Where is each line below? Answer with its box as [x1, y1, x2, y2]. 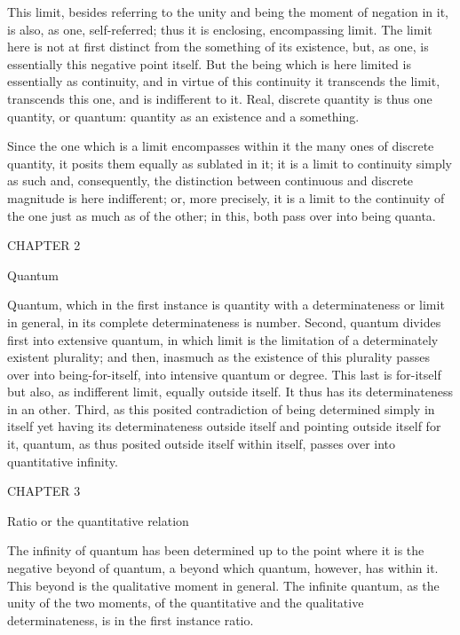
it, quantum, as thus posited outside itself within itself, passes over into [7, 435, 396, 453]
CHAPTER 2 [7, 236, 81, 255]
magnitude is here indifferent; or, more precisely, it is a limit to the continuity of [7, 188, 445, 207]
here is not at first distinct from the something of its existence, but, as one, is [7, 37, 429, 56]
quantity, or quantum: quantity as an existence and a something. [7, 106, 360, 125]
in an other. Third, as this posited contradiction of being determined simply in [7, 399, 435, 418]
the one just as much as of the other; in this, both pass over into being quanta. [7, 206, 436, 224]
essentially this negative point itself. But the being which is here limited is [7, 54, 411, 73]
